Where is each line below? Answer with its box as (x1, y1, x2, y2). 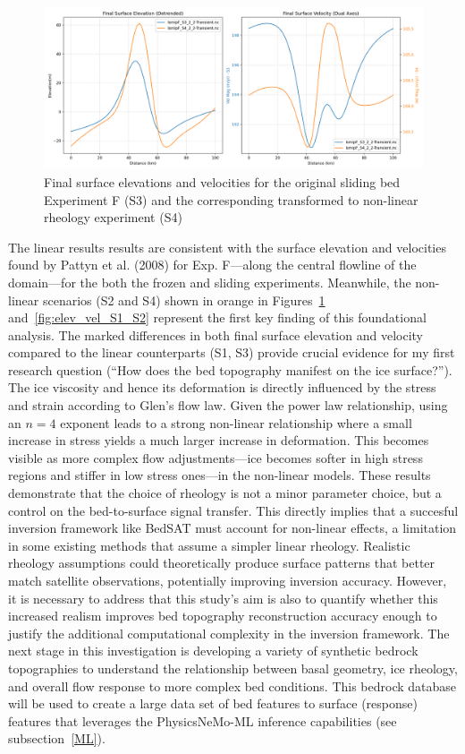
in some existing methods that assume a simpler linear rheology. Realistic (8, 536, 410, 554)
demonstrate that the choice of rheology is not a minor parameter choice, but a (8, 484, 442, 502)
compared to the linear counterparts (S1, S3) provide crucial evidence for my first (8, 343, 455, 362)
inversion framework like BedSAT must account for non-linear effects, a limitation (8, 518, 457, 537)
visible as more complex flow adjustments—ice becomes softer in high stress (8, 448, 423, 467)
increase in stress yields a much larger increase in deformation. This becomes (8, 431, 429, 450)
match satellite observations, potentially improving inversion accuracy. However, (8, 571, 447, 590)
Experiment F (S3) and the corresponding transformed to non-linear (44, 190, 418, 209)
